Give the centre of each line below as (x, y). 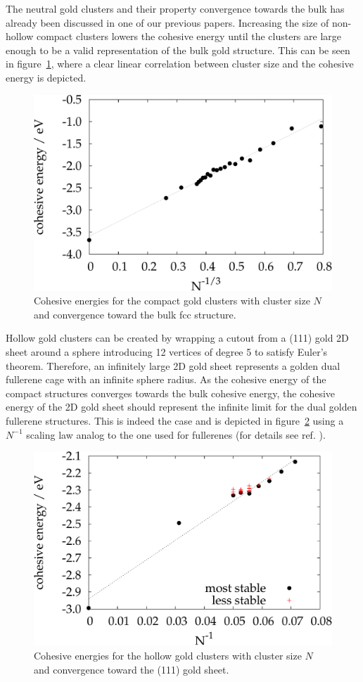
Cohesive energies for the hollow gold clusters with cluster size (168, 655)
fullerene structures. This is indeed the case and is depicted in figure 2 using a (175, 420)
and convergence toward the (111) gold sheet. (132, 669)
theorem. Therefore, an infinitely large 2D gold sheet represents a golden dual (173, 365)
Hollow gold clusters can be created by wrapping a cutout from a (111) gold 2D (177, 338)
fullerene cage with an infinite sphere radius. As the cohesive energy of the (166, 379)
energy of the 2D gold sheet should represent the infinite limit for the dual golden (181, 407)
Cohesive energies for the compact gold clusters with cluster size (172, 301)
